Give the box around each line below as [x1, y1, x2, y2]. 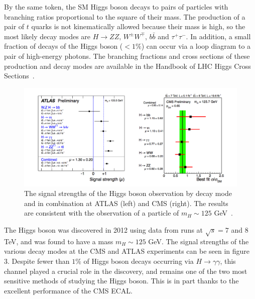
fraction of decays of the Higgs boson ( [4, 41, 123, 51]
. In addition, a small [186, 31, 251, 41]
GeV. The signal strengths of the [148, 236, 249, 246]
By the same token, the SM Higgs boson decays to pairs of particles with [4, 2, 228, 12]
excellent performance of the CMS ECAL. [4, 285, 133, 295]
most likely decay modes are [4, 31, 91, 41]
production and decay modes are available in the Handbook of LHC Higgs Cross [4, 60, 251, 71]
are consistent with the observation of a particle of [24, 208, 179, 218]
